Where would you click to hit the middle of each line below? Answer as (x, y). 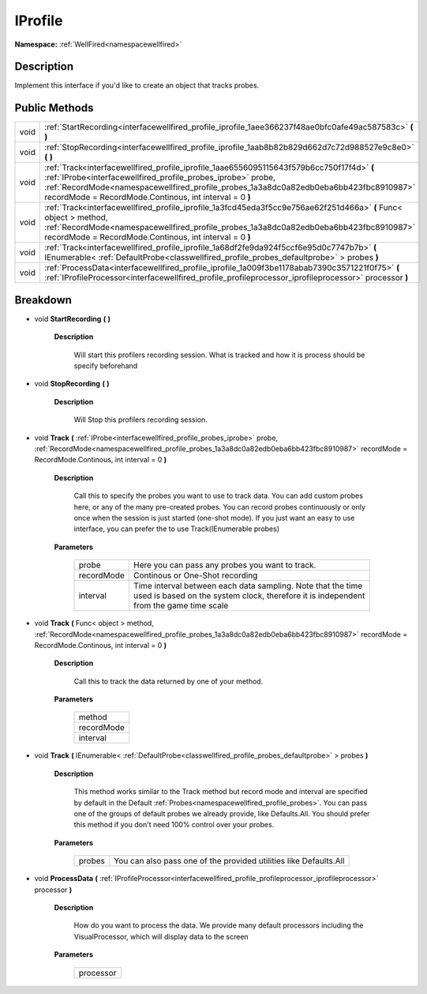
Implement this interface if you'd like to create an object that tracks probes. (137, 85)
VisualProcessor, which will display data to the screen (161, 936)
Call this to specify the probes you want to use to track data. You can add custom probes (218, 496)
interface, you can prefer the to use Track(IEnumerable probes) (177, 529)
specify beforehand (106, 366)
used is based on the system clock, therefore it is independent (249, 596)
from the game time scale (181, 606)
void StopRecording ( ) (72, 384)
